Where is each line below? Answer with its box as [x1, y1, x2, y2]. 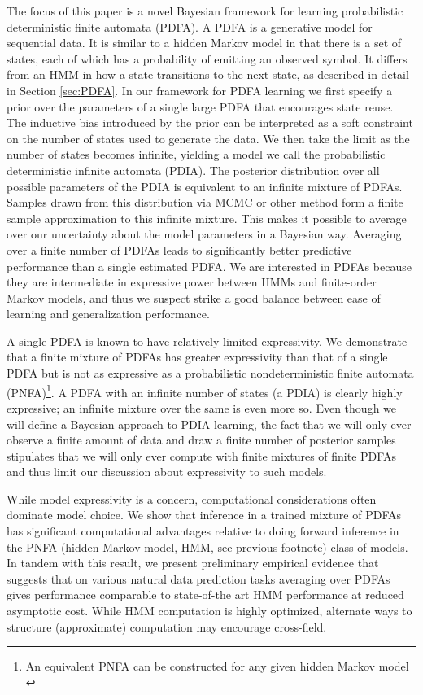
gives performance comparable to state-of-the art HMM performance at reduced [7, 586, 404, 603]
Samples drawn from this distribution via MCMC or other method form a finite [7, 194, 403, 211]
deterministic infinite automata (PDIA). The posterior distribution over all [7, 161, 380, 178]
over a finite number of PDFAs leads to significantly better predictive [7, 241, 352, 258]
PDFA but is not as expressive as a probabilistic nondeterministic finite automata [7, 365, 414, 382]
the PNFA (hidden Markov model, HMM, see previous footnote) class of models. [7, 538, 408, 555]
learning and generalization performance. [7, 305, 210, 322]
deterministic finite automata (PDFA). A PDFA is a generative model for [7, 18, 373, 35]
